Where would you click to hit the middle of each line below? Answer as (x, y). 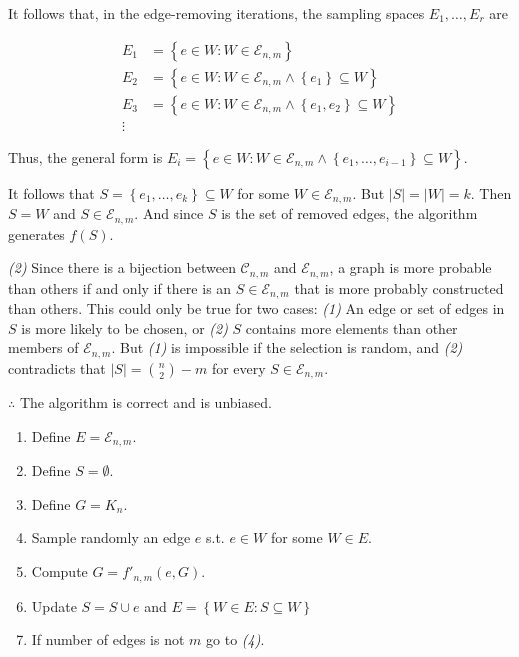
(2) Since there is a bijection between (122, 267)
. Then (491, 192)
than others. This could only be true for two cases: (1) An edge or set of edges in (256, 308)
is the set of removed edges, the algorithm (349, 213)
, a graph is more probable (410, 267)
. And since (169, 213)
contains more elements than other (351, 327)
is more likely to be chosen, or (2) (124, 327)
